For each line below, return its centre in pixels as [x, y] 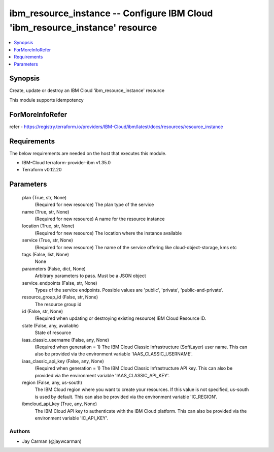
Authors [20, 431]
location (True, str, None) [48, 226]
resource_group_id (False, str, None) [60, 297]
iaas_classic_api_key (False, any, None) [63, 361]
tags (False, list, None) [46, 254]
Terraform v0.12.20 [42, 170]
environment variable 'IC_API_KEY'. [72, 418]
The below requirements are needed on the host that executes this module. [88, 153]
